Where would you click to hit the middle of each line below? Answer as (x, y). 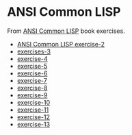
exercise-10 (34, 102)
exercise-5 (32, 66)
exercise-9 (32, 95)
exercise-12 (33, 116)
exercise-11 (33, 110)
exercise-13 (33, 124)
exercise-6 (32, 73)
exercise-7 (32, 80)
